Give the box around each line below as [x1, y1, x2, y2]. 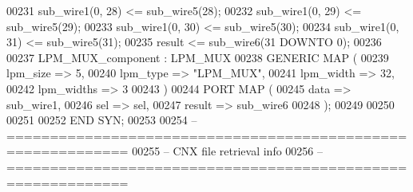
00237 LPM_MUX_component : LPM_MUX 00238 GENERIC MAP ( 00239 [6, 49, 389, 65]
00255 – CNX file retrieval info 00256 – [132, 143, 324, 159]
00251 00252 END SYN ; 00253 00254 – [6, 112, 197, 128]
